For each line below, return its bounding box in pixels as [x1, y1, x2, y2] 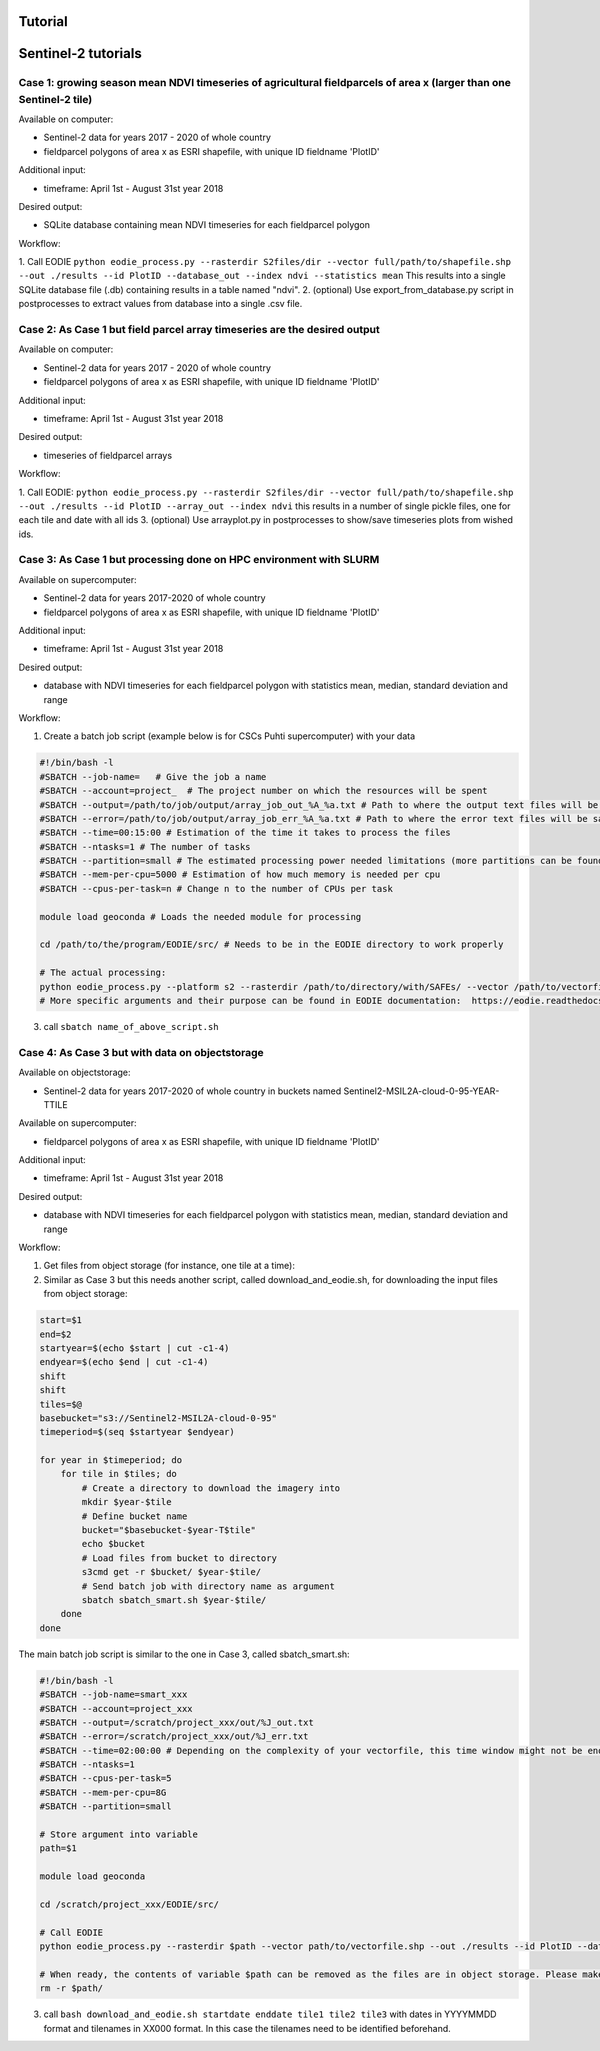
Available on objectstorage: [18, 1066, 131, 1079]
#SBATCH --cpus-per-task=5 [39, 1773, 172, 1784]
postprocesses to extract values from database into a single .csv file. [18, 298, 303, 310]
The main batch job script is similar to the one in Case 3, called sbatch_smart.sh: [18, 1648, 350, 1660]
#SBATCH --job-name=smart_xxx [39, 1689, 188, 1700]
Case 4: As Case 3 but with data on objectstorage [18, 1045, 264, 1059]
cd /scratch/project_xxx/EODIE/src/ [39, 1898, 220, 1910]
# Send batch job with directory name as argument [81, 1580, 335, 1592]
